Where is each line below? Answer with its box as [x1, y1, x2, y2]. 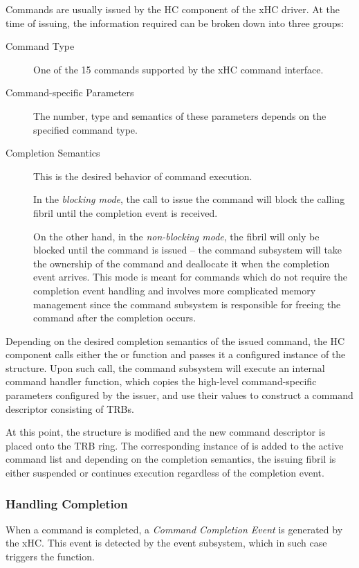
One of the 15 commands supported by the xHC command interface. [33, 62, 324, 76]
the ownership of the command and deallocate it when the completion [33, 256, 330, 270]
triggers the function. [6, 549, 95, 564]
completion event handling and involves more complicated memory [33, 283, 316, 297]
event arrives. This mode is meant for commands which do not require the [33, 269, 347, 284]
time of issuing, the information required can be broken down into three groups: [6, 15, 344, 30]
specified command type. [33, 122, 138, 136]
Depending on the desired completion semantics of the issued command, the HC [6, 333, 345, 348]
